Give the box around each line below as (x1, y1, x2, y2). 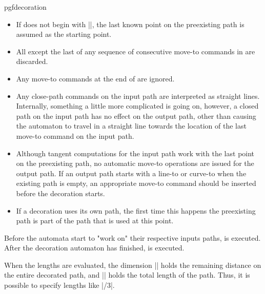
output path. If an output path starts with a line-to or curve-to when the (16, 167, 247, 178)
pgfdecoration (4, 2, 47, 12)
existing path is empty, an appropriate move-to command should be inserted (16, 178, 256, 188)
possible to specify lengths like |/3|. (4, 280, 115, 290)
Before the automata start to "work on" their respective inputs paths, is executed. (4, 232, 261, 243)
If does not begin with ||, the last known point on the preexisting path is (16, 18, 244, 29)
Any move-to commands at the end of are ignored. (16, 73, 175, 83)
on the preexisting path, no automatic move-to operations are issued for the (16, 158, 254, 169)
